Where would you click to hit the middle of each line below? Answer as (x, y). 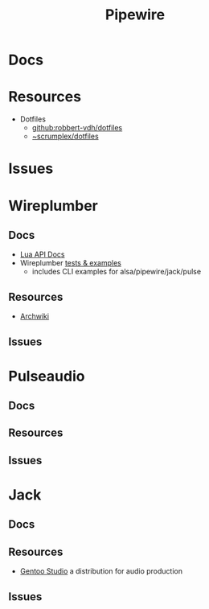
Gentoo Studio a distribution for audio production (101, 571)
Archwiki (35, 316)
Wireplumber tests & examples (71, 263)
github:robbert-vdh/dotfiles (77, 128)
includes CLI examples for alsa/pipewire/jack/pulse (117, 272)
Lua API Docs (42, 254)
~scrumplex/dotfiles (65, 136)
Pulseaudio (47, 376)
